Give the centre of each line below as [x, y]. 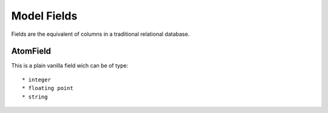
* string [35, 97]
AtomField [31, 51]
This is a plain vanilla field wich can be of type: [70, 66]
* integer [36, 80]
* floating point [48, 88]
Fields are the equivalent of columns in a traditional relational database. [101, 34]
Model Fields [44, 16]
